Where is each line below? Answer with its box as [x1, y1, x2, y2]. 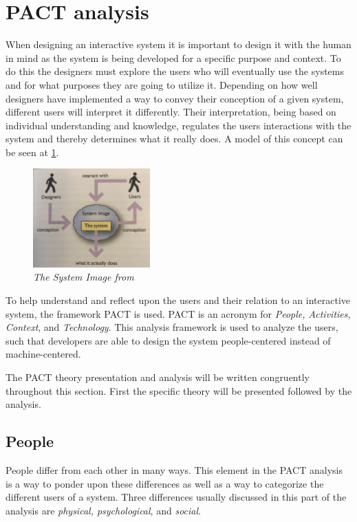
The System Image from [33, 270, 134, 284]
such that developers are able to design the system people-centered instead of [6, 333, 331, 347]
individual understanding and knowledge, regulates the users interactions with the [6, 118, 351, 132]
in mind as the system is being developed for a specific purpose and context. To [6, 50, 341, 65]
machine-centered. [6, 347, 81, 361]
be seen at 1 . [6, 144, 59, 159]
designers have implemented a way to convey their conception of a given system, [6, 91, 344, 105]
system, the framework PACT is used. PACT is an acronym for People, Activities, [6, 306, 351, 320]
